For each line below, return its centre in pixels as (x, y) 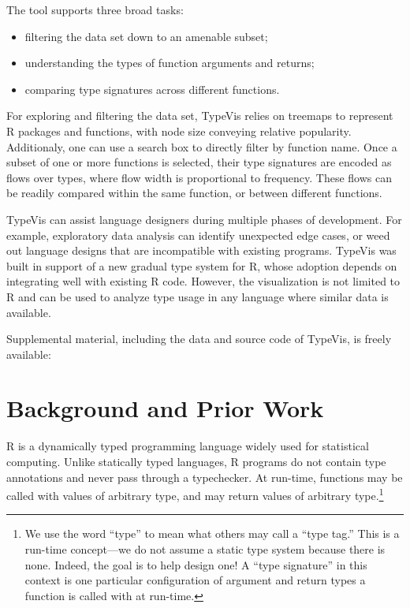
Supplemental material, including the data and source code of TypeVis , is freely (199, 339)
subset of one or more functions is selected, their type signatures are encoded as (199, 162)
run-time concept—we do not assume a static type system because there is (205, 549)
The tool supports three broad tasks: (95, 9)
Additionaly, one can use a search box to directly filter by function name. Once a (202, 146)
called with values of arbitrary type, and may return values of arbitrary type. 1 (195, 494)
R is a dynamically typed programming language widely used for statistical (188, 446)
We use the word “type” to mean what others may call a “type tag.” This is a (212, 533)
